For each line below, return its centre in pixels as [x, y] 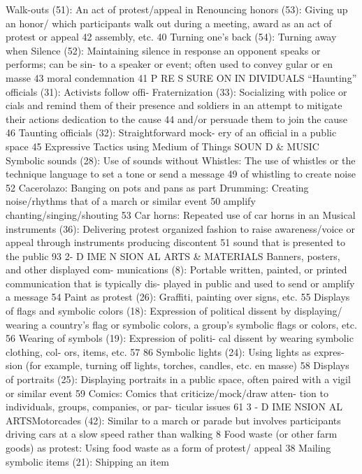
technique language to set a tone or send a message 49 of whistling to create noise [181, 174]
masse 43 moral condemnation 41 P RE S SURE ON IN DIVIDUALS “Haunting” [181, 77]
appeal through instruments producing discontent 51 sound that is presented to [175, 242]
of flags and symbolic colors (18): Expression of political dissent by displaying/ [174, 311]
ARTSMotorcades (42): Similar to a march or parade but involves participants [173, 420]
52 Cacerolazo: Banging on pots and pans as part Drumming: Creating [157, 187]
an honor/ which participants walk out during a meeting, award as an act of [169, 23]
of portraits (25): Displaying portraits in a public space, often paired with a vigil [178, 379]
